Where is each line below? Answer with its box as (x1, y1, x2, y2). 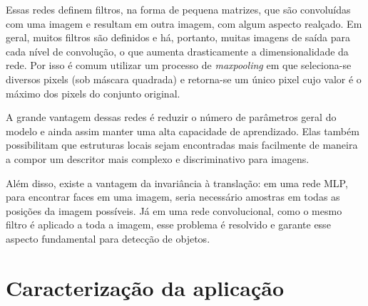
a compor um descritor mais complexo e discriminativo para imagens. (6, 151, 310, 166)
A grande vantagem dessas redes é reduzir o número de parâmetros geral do (6, 110, 337, 125)
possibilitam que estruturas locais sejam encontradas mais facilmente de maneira (6, 137, 358, 152)
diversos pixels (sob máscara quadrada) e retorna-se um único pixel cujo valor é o (6, 71, 362, 86)
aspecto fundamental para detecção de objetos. (6, 231, 210, 246)
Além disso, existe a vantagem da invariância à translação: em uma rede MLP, (6, 175, 348, 190)
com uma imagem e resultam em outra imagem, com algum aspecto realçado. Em (6, 16, 362, 31)
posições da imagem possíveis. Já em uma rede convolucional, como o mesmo (6, 203, 342, 218)
